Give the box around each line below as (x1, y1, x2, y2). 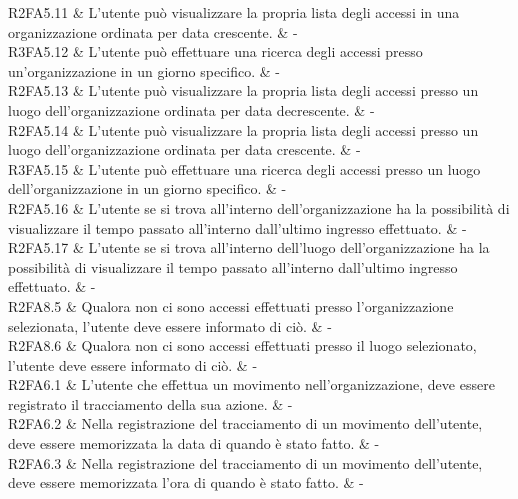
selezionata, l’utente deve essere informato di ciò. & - (8, 315, 332, 336)
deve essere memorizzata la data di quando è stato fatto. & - (8, 433, 380, 454)
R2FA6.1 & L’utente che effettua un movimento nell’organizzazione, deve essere (8, 374, 495, 395)
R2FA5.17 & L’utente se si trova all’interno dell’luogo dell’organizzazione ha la (8, 237, 490, 258)
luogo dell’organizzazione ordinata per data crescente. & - (8, 139, 361, 160)
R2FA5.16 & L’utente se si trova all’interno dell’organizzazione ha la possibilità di (8, 197, 510, 218)
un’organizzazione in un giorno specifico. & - (8, 60, 281, 81)
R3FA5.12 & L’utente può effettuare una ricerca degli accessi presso (8, 41, 423, 62)
